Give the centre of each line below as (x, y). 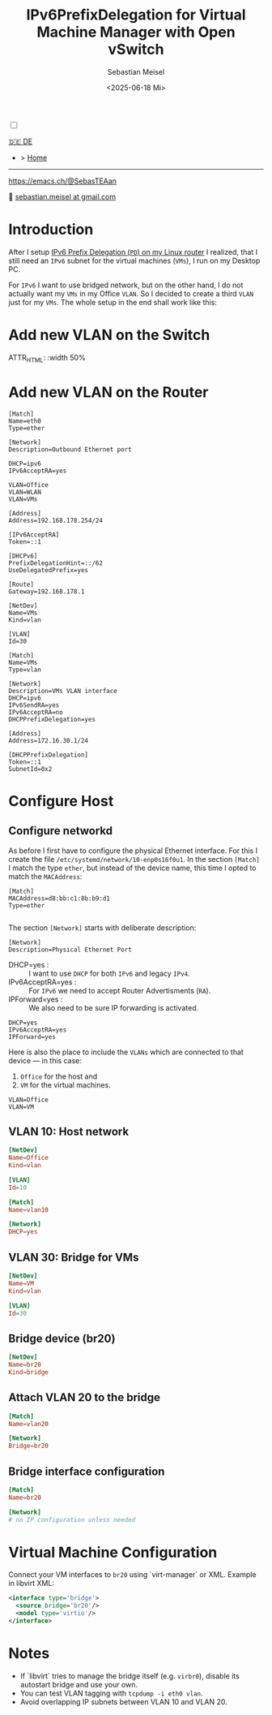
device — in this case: (45, 1060)
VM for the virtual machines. (65, 1084)
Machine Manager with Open (136, 32)
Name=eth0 (25, 421)
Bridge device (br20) (62, 1338)
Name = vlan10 (28, 1210)
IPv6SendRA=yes (34, 705)
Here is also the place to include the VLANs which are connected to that (126, 1052)
